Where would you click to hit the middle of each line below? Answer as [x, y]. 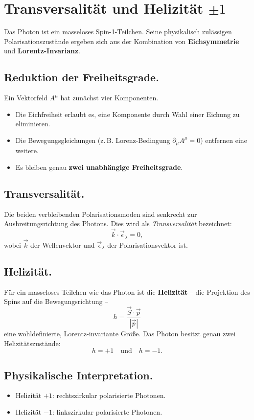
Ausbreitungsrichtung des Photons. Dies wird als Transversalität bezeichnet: [118, 223]
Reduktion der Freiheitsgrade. [81, 77]
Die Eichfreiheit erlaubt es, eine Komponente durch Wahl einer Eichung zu [127, 114]
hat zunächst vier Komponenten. [109, 98]
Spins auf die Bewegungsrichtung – [56, 301]
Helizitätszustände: [32, 343]
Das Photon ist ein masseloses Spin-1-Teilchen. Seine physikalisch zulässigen [118, 32]
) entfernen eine [224, 140]
